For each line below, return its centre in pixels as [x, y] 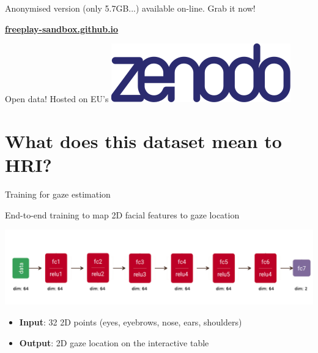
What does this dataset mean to [143, 140]
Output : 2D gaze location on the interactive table [114, 342]
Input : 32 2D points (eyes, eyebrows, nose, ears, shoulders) [131, 321]
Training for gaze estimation [58, 194]
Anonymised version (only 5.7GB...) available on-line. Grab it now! [130, 8]
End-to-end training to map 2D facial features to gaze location [122, 214]
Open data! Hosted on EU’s [57, 99]
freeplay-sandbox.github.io [62, 28]
